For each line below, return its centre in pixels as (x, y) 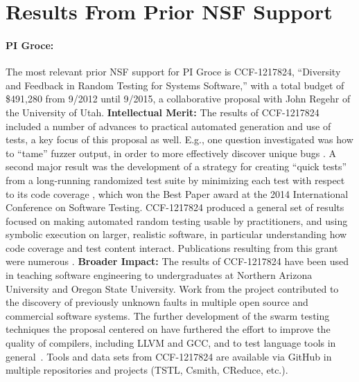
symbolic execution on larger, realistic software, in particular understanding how (176, 234)
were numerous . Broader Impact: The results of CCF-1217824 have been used (177, 261)
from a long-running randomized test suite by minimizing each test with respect (175, 180)
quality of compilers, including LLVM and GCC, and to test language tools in (171, 343)
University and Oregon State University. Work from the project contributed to (172, 288)
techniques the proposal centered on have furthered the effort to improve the (168, 329)
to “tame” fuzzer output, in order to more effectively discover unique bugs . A (171, 153)
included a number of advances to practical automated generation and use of (168, 126)
